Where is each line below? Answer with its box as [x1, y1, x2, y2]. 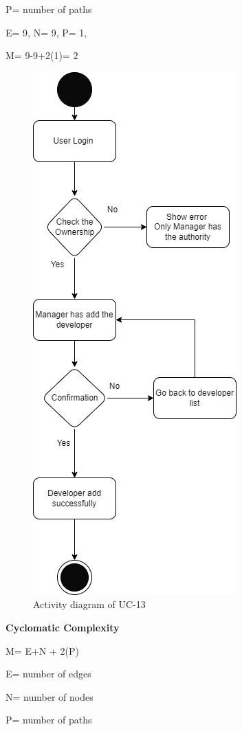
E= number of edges [5, 666, 91, 681]
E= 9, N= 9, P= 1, [5, 25, 87, 39]
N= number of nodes [5, 689, 93, 704]
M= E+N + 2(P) [5, 643, 79, 657]
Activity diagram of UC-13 [33, 597, 146, 611]
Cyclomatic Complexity [5, 620, 120, 634]
